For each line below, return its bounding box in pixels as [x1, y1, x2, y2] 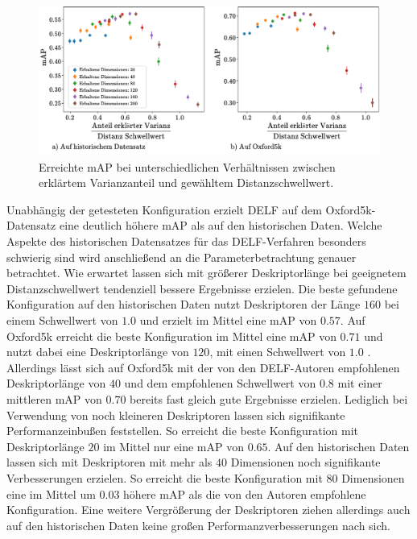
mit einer [337, 375, 382, 392]
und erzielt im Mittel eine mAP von [139, 312, 317, 329]
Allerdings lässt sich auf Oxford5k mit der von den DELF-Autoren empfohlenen [6, 359, 400, 375]
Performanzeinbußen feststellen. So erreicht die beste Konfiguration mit [6, 422, 358, 439]
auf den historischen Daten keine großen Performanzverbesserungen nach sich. [6, 516, 391, 533]
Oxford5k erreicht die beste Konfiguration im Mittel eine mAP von [6, 327, 336, 344]
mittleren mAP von [6, 390, 102, 407]
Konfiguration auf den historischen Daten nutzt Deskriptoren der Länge [6, 296, 361, 313]
